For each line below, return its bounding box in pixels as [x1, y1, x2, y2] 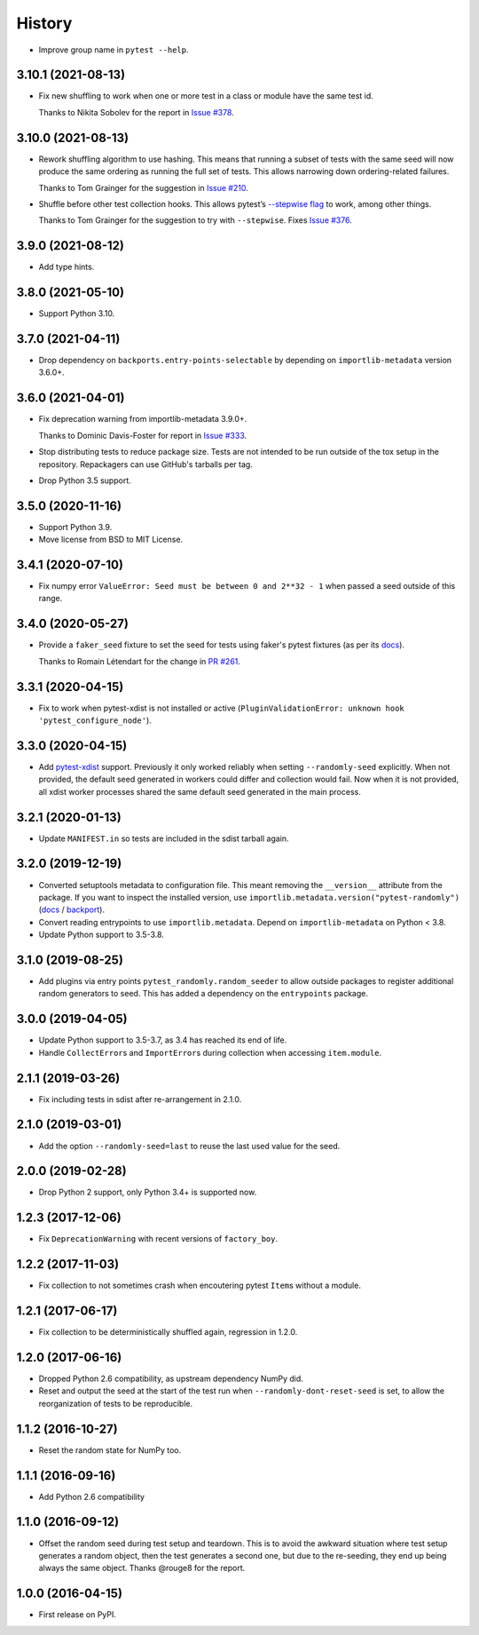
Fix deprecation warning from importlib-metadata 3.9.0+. [38, 414, 247, 425]
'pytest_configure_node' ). [38, 715, 153, 726]
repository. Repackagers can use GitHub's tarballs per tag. [38, 458, 253, 470]
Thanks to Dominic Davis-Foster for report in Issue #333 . [38, 430, 247, 440]
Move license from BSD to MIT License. [38, 534, 184, 545]
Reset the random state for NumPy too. [38, 1444, 182, 1456]
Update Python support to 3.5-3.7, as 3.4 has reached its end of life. [38, 1035, 287, 1045]
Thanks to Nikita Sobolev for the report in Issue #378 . [38, 107, 234, 117]
